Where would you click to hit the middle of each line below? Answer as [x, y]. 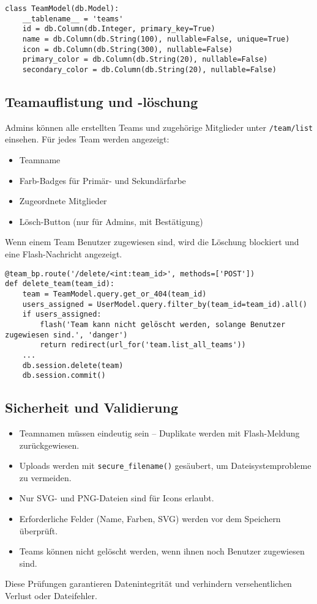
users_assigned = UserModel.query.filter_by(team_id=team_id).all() [165, 304]
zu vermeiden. [45, 477]
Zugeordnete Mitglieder [63, 201]
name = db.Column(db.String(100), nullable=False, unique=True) [156, 39]
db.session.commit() [64, 376]
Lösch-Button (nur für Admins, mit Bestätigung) [111, 221]
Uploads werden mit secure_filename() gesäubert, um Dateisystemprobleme [165, 466]
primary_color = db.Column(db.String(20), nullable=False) [145, 60]
